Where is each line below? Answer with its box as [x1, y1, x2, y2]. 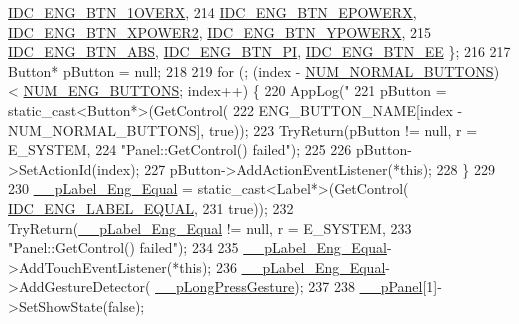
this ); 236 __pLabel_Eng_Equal [179, 256, 386, 277]
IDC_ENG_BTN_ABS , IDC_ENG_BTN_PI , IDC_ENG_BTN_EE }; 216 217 [8, 41, 511, 62]
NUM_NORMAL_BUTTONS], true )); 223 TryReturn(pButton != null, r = [8, 119, 478, 140]
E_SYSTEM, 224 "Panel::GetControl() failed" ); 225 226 [8, 139, 352, 160]
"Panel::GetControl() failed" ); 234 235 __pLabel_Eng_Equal [8, 237, 387, 258]
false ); [107, 295, 145, 316]
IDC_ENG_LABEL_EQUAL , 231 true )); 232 [8, 197, 294, 218]
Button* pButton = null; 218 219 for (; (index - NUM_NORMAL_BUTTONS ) [8, 60, 500, 81]
